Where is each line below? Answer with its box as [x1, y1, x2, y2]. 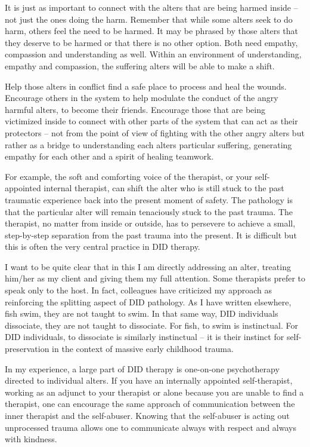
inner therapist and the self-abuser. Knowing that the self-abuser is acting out [5, 409, 290, 421]
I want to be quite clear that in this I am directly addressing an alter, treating [5, 260, 291, 273]
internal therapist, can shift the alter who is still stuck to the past [44, 182, 284, 194]
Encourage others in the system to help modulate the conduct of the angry [5, 91, 278, 104]
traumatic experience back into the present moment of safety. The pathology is [5, 193, 293, 206]
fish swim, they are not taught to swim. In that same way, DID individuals [5, 307, 278, 320]
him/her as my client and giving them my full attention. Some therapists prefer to [5, 272, 305, 284]
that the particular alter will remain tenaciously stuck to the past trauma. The [5, 205, 293, 218]
